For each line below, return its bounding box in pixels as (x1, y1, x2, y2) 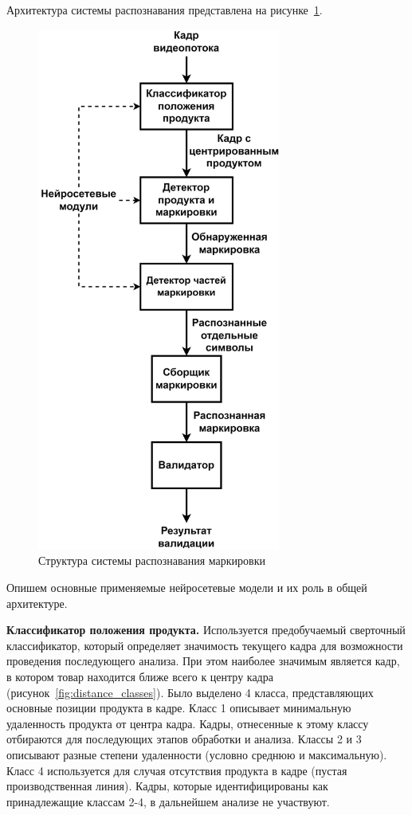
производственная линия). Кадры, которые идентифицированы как (6, 778, 328, 794)
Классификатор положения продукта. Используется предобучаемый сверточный (6, 621, 406, 638)
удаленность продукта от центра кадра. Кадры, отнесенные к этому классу (6, 715, 369, 731)
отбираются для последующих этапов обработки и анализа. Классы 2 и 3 (6, 731, 362, 747)
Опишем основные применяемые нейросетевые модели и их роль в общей (6, 578, 367, 595)
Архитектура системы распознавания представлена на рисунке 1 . (6, 2, 323, 18)
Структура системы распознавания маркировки (38, 552, 265, 569)
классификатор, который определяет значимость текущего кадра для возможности (6, 637, 403, 653)
